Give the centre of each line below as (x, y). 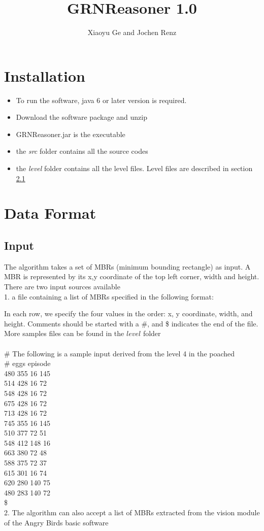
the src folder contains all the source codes (82, 151)
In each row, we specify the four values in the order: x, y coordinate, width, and (128, 313)
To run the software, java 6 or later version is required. (101, 100)
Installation (45, 75)
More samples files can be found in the (64, 333)
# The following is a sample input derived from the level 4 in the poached (120, 353)
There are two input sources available (62, 286)
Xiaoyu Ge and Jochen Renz (132, 32)
